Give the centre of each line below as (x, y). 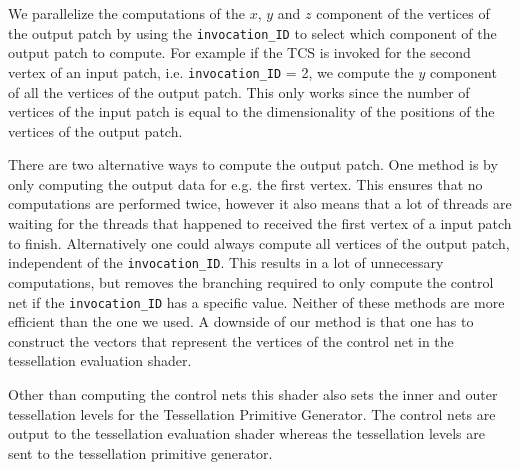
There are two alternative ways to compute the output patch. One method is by (253, 164)
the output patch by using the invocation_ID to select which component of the (252, 32)
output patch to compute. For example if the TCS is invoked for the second (239, 52)
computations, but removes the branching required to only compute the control (251, 281)
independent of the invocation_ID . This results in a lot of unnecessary (226, 262)
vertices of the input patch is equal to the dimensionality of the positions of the (251, 111)
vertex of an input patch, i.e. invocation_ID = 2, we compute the (211, 71)
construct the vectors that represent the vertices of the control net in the (231, 340)
